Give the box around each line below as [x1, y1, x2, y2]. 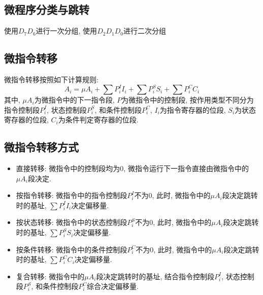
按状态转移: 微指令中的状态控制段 [16, 217, 127, 227]
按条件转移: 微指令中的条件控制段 [16, 244, 127, 254]
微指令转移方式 [4, 139, 79, 155]
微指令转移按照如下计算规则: [4, 74, 98, 84]
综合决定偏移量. [86, 281, 139, 291]
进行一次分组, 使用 [36, 25, 97, 36]
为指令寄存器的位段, [159, 104, 226, 115]
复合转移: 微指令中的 [16, 271, 85, 281]
